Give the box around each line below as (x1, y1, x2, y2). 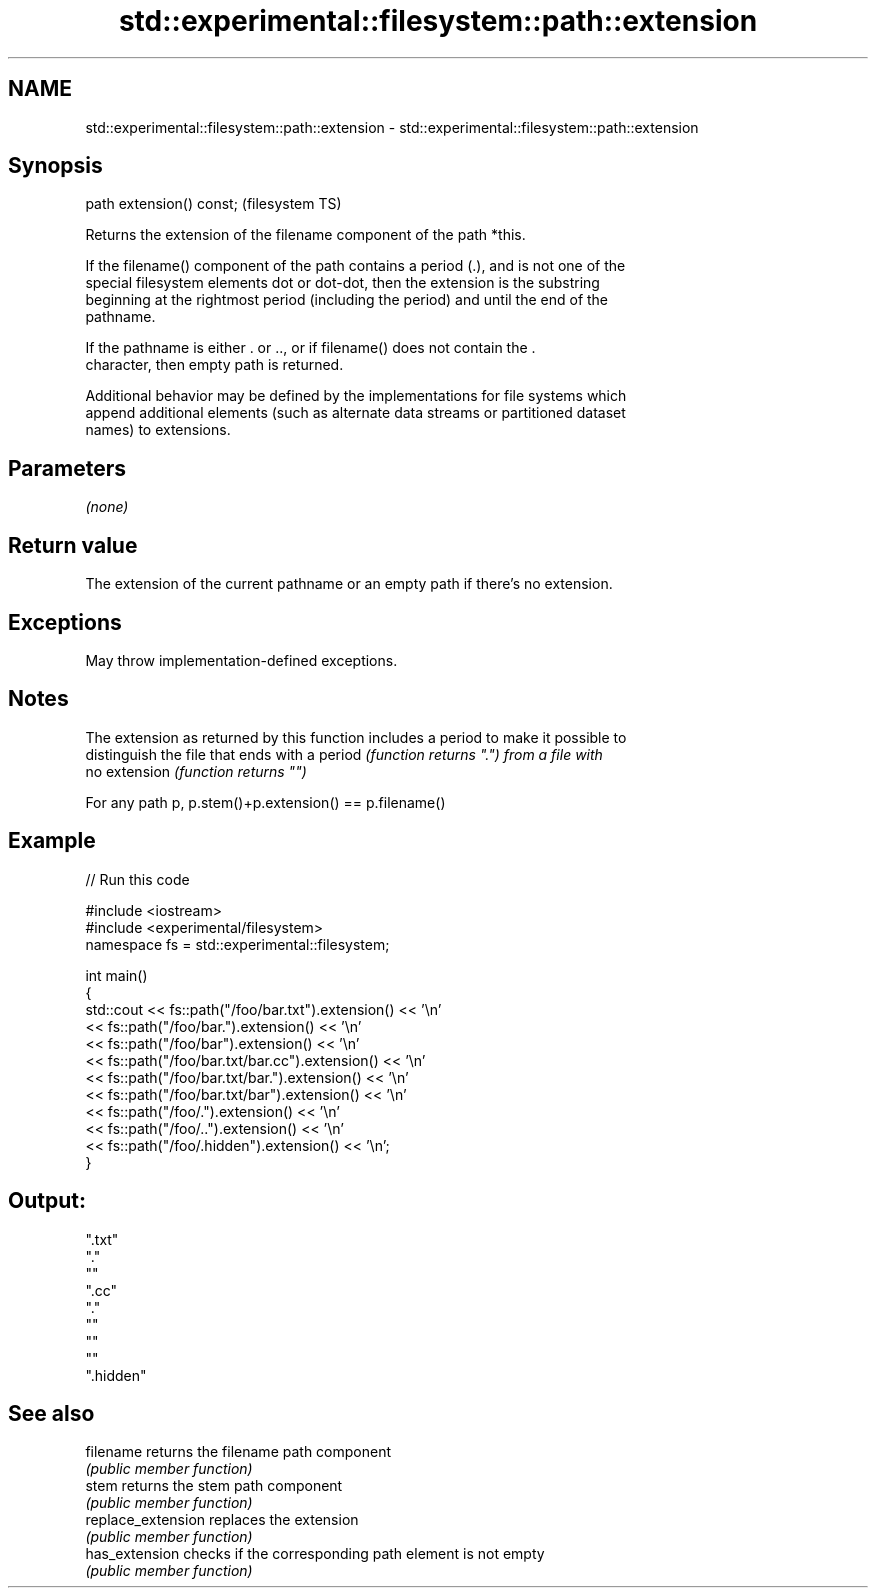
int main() (85, 966, 148, 984)
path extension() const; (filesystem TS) (85, 195, 342, 213)
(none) (85, 498, 129, 516)
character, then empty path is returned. (85, 356, 344, 374)
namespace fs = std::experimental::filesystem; (85, 935, 390, 953)
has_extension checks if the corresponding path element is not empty (85, 1545, 545, 1563)
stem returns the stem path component (85, 1477, 343, 1495)
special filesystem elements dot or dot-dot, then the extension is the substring (85, 274, 600, 292)
